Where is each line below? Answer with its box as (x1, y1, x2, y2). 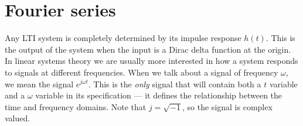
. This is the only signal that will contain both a (88, 77, 261, 90)
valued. (5, 112, 30, 124)
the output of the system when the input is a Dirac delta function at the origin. (5, 43, 291, 55)
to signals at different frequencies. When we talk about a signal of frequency (5, 66, 278, 78)
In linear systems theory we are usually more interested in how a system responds (5, 55, 298, 67)
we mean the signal (5, 77, 74, 90)
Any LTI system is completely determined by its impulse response (5, 32, 241, 44)
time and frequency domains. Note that (5, 100, 147, 113)
